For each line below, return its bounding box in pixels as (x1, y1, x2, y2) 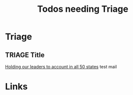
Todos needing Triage (37, 3, 129, 15)
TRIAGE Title (5, 51, 45, 59)
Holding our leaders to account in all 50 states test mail (5, 64, 117, 69)
